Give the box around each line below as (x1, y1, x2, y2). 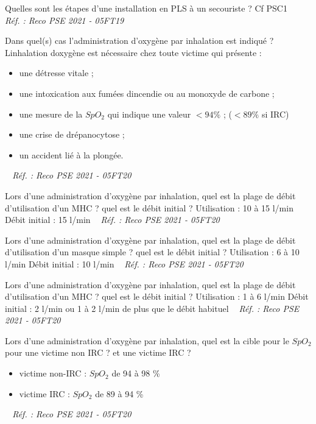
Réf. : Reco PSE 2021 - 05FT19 (5, 13, 124, 26)
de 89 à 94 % (95, 387, 144, 400)
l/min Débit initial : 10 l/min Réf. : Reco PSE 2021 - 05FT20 (5, 257, 244, 270)
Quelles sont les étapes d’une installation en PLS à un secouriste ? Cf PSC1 (5, 2, 287, 14)
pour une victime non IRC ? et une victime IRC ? (5, 346, 191, 359)
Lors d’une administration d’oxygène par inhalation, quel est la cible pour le (5, 334, 289, 347)
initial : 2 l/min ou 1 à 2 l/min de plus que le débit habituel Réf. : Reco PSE (5, 302, 300, 314)
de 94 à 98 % (111, 367, 160, 380)
